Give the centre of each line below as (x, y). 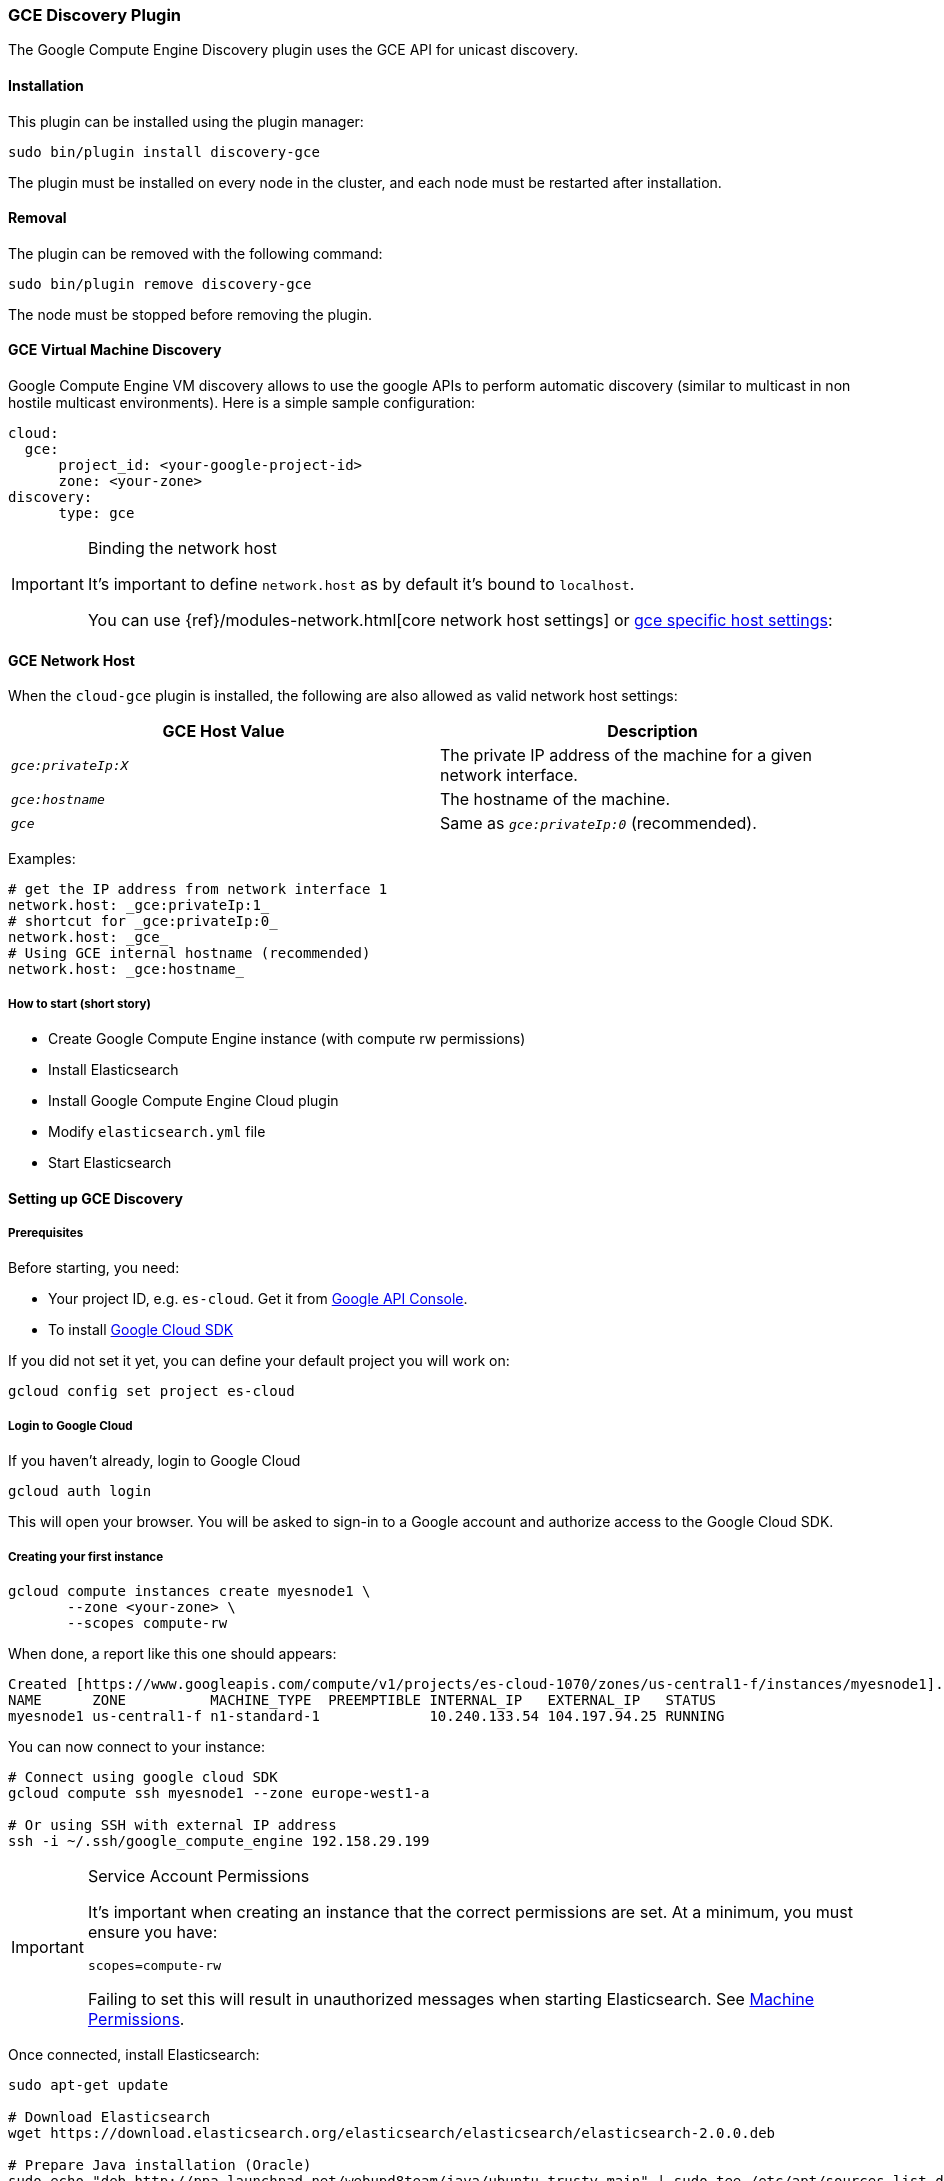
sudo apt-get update (88, 2084)
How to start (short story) (79, 1003)
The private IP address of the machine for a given (626, 755)
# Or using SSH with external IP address (172, 1824)
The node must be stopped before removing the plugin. (190, 314)
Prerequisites (46, 1233)
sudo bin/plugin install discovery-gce (164, 151)
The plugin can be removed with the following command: (195, 253)
